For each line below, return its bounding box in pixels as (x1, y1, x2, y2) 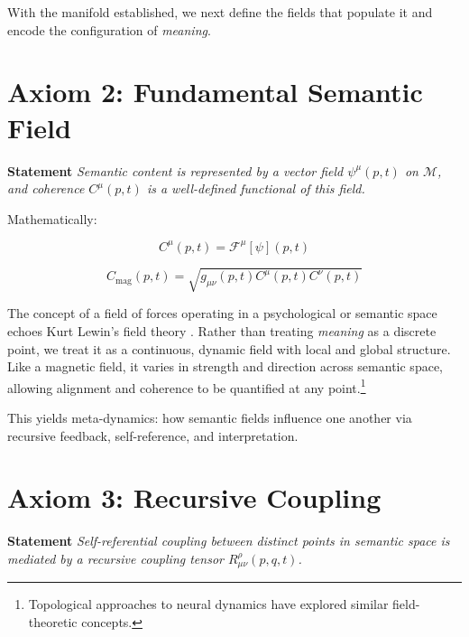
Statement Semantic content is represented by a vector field (7, 161, 344, 180)
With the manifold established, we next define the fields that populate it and (7, 3, 433, 21)
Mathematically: (7, 209, 97, 228)
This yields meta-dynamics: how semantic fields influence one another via (7, 407, 412, 426)
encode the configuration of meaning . (7, 20, 211, 39)
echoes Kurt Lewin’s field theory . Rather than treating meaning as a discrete (7, 321, 437, 340)
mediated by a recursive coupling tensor (7, 548, 224, 567)
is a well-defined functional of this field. (146, 179, 365, 198)
